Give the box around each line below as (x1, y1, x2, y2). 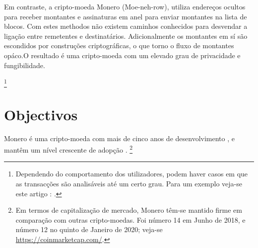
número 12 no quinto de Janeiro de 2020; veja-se (15, 224, 163, 235)
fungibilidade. (4, 60, 45, 70)
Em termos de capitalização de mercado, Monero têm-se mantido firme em (15, 205, 242, 215)
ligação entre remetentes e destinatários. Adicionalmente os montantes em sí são (4, 30, 248, 41)
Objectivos (4, 104, 78, 124)
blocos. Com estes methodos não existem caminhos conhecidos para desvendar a (4, 21, 248, 31)
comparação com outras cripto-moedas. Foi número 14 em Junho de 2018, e (15, 214, 246, 225)
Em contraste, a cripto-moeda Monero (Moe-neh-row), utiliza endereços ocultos (4, 1, 246, 11)
